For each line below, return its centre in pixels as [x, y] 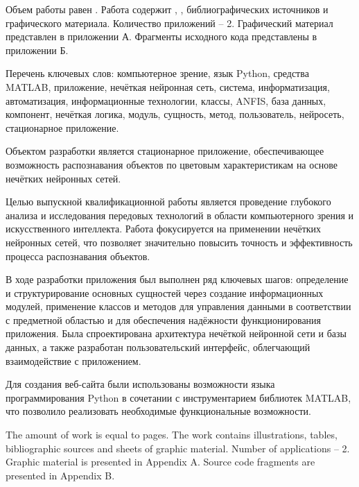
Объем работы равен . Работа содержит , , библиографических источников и [167, 9]
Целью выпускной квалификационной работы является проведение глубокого [168, 202]
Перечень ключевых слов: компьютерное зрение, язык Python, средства [157, 73]
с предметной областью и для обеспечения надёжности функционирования [164, 319]
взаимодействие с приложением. [73, 360]
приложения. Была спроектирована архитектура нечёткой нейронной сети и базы [176, 333]
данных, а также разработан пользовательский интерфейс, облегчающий [158, 347]
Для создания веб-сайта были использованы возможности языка [140, 384]
